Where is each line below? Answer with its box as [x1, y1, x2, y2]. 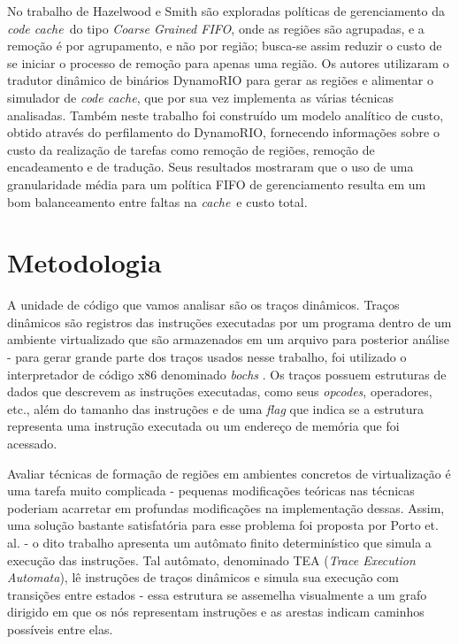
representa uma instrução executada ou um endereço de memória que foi [7, 417, 400, 435]
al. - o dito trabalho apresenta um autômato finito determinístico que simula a [7, 533, 432, 551]
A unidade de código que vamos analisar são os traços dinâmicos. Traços [7, 295, 400, 314]
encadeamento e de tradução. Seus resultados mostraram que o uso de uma [7, 157, 414, 176]
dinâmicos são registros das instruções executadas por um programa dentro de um [7, 312, 452, 331]
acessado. [7, 434, 57, 452]
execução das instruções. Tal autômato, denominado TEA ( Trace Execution [7, 550, 416, 569]
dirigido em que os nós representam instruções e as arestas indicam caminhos [7, 602, 425, 621]
